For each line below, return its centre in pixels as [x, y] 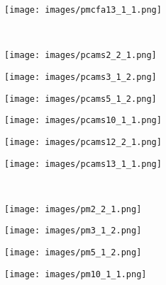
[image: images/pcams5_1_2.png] [81, 99]
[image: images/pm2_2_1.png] [73, 209]
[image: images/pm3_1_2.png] [73, 231]
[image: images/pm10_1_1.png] [76, 274]
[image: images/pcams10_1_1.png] [83, 121]
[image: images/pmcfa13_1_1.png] [83, 10]
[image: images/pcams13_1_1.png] [83, 164]
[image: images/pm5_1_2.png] [73, 253]
